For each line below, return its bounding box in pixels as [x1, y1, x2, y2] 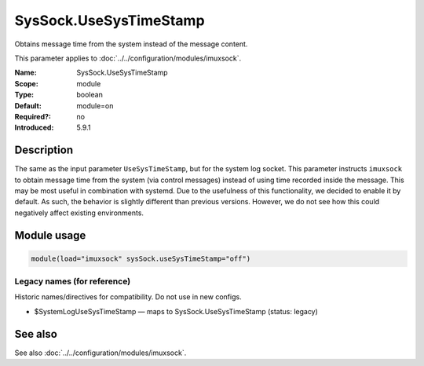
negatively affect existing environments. [14, 208, 144, 218]
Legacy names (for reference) [14, 276, 131, 287]
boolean [76, 90, 104, 100]
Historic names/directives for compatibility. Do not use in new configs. [14, 292, 243, 302]
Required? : [14, 112, 51, 121]
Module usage [14, 229, 86, 242]
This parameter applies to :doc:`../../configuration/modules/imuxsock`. [14, 53, 242, 63]
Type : [14, 90, 35, 100]
